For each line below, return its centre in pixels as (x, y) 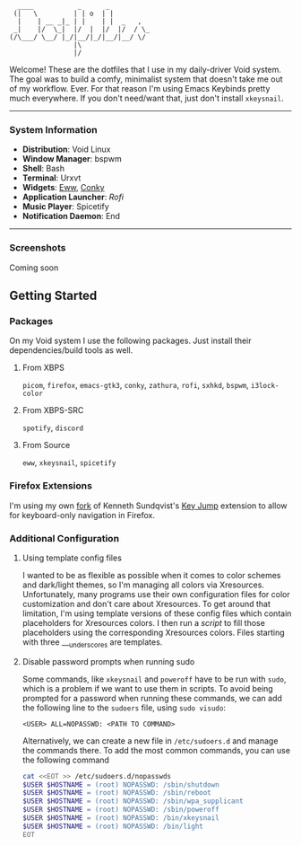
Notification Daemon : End (71, 216)
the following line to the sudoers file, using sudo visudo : (124, 708)
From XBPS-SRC (53, 410)
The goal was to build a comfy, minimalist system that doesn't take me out (146, 79)
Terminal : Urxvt (52, 178)
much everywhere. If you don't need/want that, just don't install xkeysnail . (146, 98)
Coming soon (34, 268)
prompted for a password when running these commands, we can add (152, 698)
